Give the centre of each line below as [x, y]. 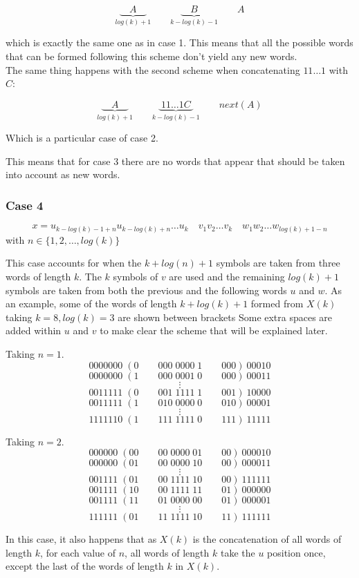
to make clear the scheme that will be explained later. [214, 330]
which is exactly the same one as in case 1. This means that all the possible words [179, 42]
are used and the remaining [227, 276]
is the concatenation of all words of [267, 539]
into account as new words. [63, 174]
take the [238, 552]
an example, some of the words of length [91, 304]
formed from [277, 304]
